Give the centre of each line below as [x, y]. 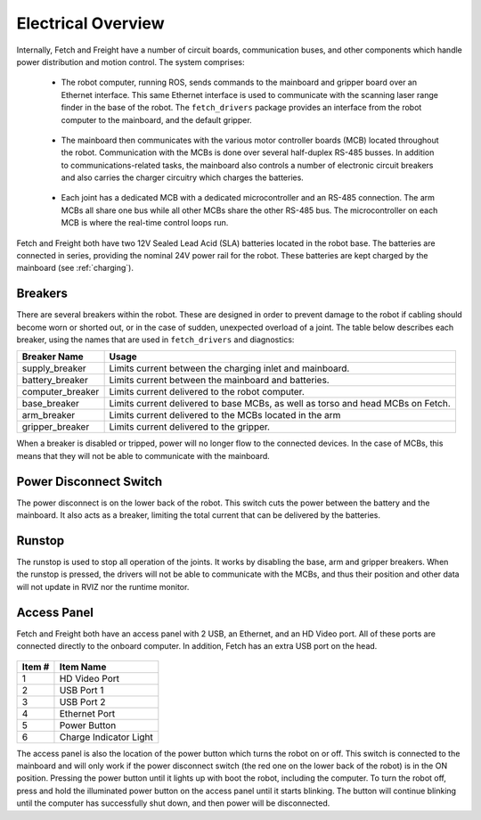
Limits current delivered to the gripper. [190, 427]
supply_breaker [54, 368]
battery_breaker [55, 381]
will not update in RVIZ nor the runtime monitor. [103, 586]
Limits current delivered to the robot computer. [207, 392]
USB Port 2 [82, 701]
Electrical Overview [90, 23]
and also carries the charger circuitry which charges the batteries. [183, 177]
